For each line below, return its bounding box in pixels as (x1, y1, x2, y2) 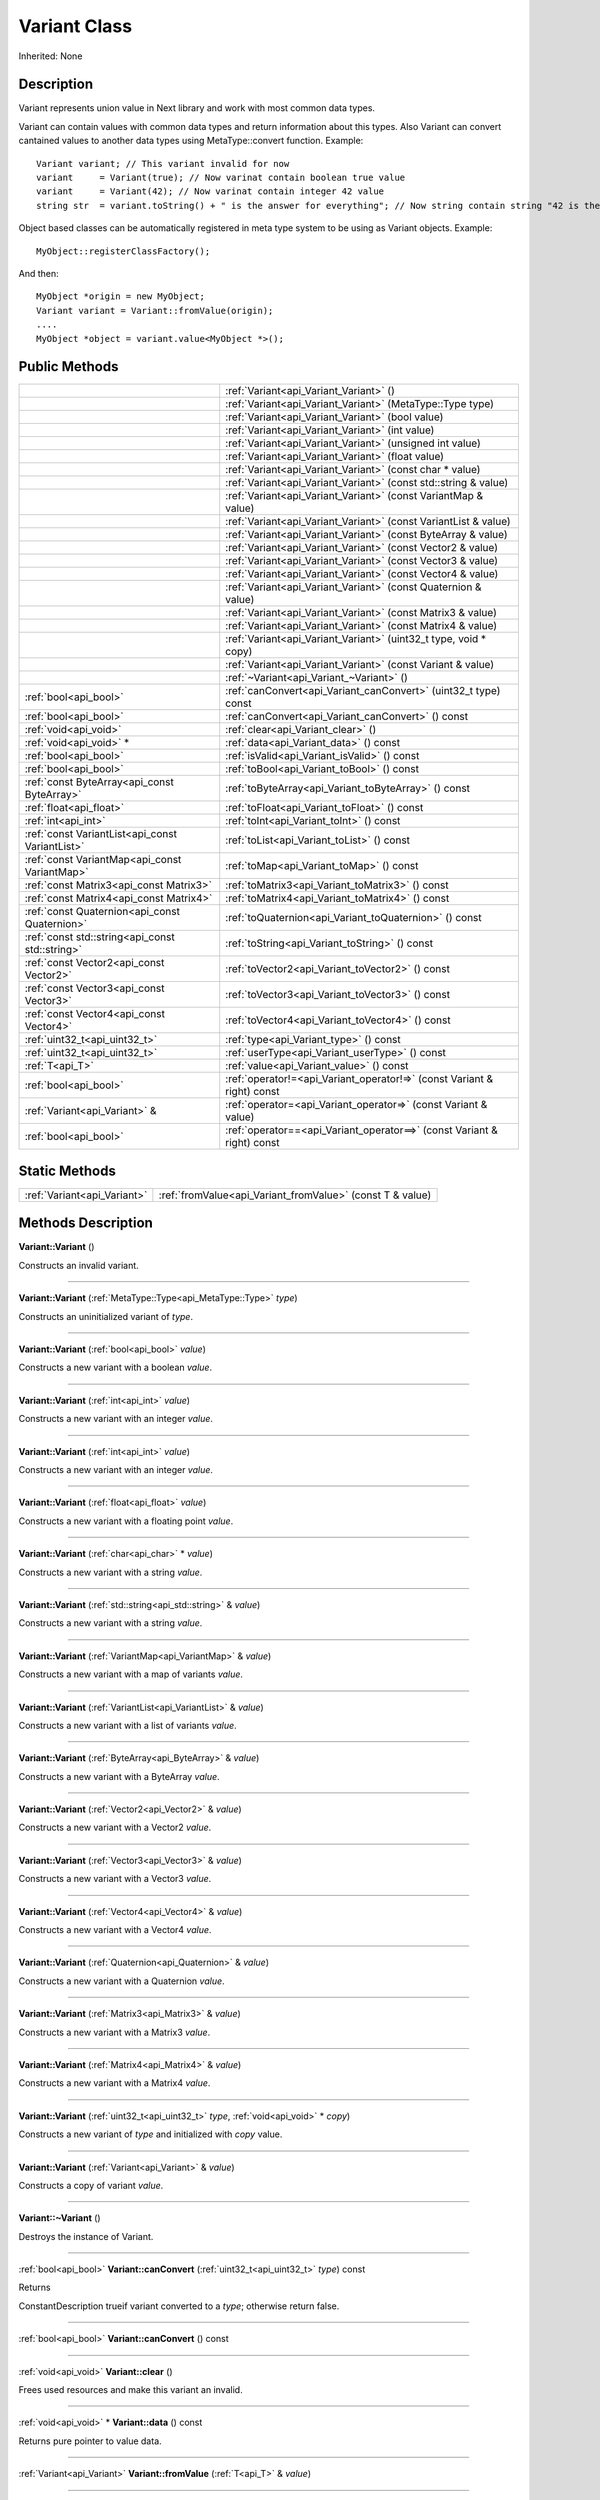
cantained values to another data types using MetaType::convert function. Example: (18, 135, 364, 147)
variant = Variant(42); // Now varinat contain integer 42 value (36, 186, 385, 197)
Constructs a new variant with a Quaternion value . (18, 1975, 225, 1987)
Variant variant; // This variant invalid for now (36, 158, 290, 169)
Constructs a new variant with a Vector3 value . (18, 1873, 212, 1885)
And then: (18, 267, 59, 279)
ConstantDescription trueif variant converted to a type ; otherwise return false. (18, 2300, 340, 2312)
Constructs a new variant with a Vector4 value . (18, 1924, 212, 1936)
